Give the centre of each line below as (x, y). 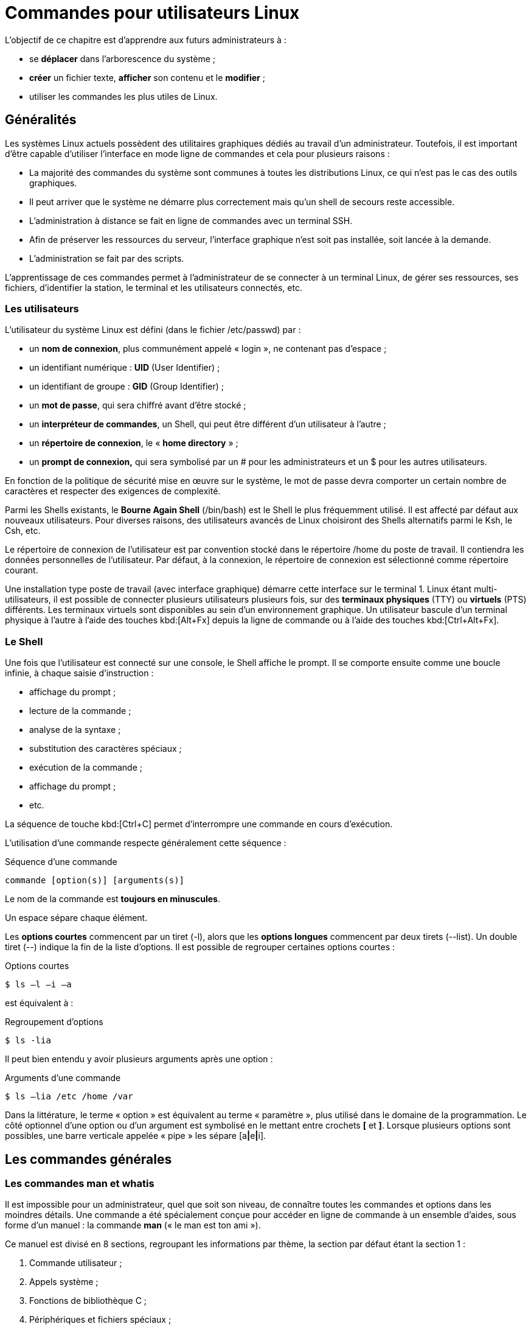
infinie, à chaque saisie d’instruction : (79, 673)
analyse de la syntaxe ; (75, 730)
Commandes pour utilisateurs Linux (152, 13)
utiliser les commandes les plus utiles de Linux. (123, 96)
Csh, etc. (23, 531)
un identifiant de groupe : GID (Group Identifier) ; (127, 387)
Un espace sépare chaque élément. (76, 918)
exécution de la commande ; (86, 768)
